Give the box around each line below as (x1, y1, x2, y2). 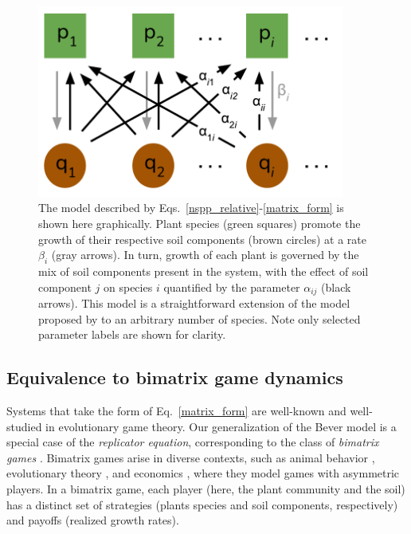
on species (104, 278, 153, 295)
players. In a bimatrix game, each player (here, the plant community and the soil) (6, 481, 405, 497)
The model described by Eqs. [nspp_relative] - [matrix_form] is (38, 199, 344, 216)
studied (6, 418, 42, 434)
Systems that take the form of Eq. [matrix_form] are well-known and (6, 402, 346, 419)
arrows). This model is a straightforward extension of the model (38, 295, 350, 312)
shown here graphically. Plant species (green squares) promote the (38, 215, 361, 232)
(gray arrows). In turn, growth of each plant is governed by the (51, 246, 359, 263)
